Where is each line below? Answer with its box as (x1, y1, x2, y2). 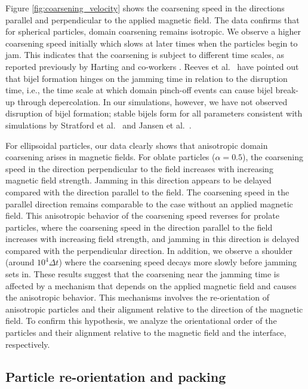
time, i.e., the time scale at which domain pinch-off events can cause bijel (5, 84, 273, 96)
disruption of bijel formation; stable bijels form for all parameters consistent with (5, 107, 303, 120)
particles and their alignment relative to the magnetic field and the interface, (5, 326, 287, 339)
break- (275, 84, 298, 96)
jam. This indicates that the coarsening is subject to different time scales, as (5, 48, 284, 61)
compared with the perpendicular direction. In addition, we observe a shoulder (5, 244, 293, 256)
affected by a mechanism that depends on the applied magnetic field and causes (5, 279, 297, 292)
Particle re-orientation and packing (5, 367, 226, 385)
